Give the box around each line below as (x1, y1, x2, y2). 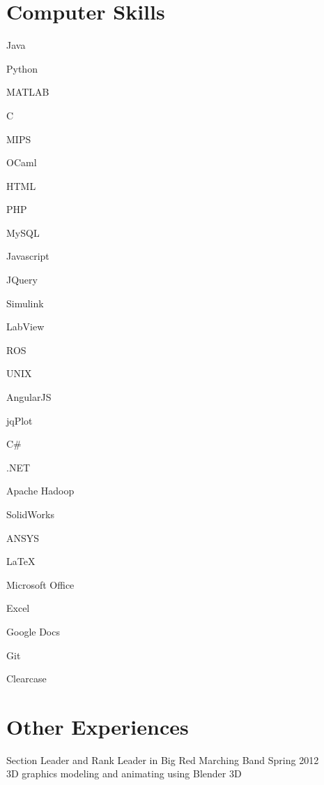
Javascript (6, 249, 49, 263)
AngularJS (6, 390, 52, 404)
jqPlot (6, 413, 33, 427)
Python (6, 61, 38, 75)
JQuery (6, 272, 38, 287)
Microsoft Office (6, 577, 75, 592)
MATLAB (6, 85, 49, 99)
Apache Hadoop (6, 483, 75, 498)
